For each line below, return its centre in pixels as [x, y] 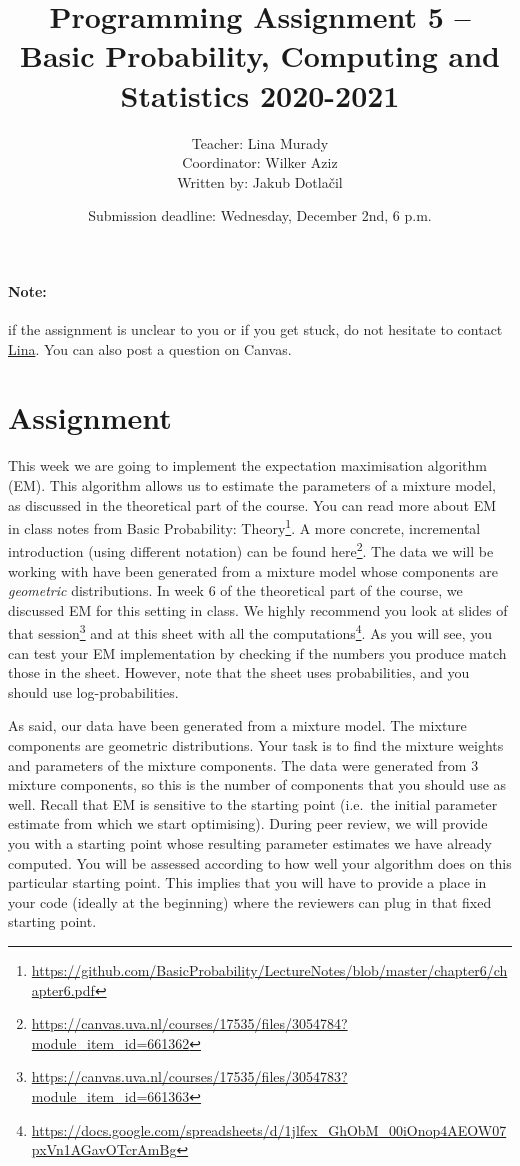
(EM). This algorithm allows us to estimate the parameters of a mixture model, [252, 484]
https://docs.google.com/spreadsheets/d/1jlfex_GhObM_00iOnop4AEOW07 [269, 1129]
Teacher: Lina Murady [260, 142]
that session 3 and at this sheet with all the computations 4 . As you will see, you [250, 632]
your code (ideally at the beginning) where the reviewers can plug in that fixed [250, 901]
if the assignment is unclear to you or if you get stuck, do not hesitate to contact [255, 329]
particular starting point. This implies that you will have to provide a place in [247, 882]
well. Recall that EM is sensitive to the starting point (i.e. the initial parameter [253, 803]
